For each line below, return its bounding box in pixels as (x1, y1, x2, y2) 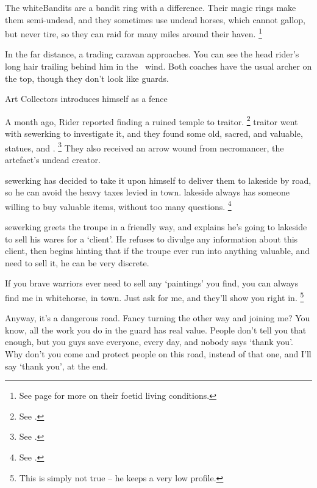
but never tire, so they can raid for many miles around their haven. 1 (5, 26, 262, 40)
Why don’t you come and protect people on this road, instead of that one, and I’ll (5, 347, 312, 360)
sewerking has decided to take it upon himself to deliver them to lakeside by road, (5, 173, 312, 186)
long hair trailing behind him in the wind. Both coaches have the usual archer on (5, 60, 312, 73)
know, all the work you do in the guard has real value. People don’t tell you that (5, 323, 307, 336)
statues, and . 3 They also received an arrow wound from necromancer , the (5, 139, 284, 154)
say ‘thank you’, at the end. (5, 359, 109, 372)
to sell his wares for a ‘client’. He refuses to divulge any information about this (5, 232, 298, 245)
